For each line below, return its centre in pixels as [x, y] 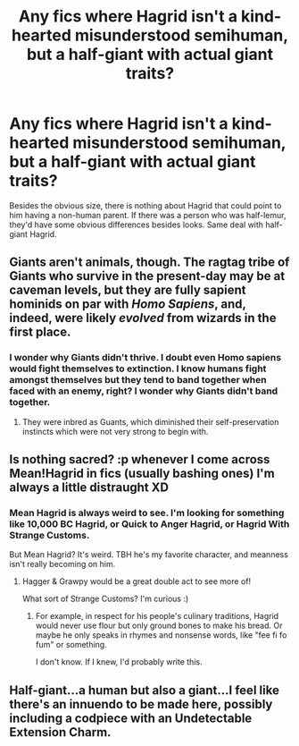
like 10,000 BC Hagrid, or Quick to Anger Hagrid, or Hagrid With [149, 523]
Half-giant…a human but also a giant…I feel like [144, 690]
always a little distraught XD [89, 488]
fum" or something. [71, 645]
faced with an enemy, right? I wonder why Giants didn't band [144, 391]
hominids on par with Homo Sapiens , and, [128, 305]
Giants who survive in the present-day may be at [147, 276]
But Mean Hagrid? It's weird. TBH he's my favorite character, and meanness [149, 555]
